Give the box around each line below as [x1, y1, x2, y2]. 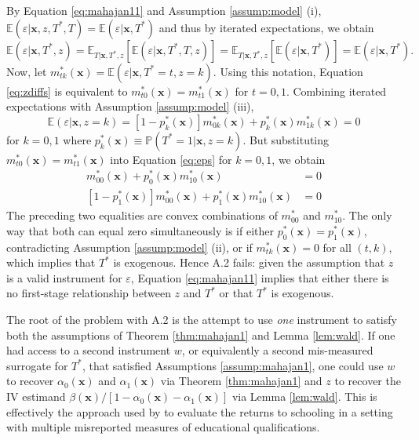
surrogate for [6, 357, 68, 373]
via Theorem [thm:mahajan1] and [160, 373, 322, 389]
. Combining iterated [286, 82, 387, 99]
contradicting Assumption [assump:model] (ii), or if [6, 238, 253, 255]
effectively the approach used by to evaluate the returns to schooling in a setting [6, 403, 393, 420]
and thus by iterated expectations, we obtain [158, 19, 374, 35]
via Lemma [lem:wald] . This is [231, 388, 377, 405]
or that [219, 285, 253, 301]
